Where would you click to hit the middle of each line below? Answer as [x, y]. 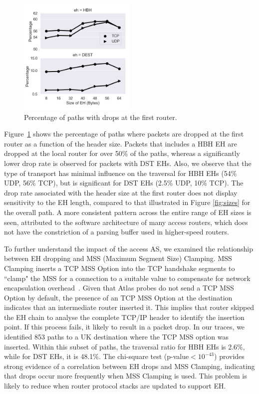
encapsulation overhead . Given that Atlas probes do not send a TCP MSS [119, 288]
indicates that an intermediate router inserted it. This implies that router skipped [129, 307]
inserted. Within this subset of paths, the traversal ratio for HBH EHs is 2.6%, [125, 346]
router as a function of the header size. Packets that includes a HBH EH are [121, 143]
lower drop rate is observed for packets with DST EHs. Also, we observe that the [128, 163]
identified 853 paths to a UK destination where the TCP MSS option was [117, 337]
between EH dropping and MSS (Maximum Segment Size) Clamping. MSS [118, 258]
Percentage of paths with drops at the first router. [101, 117]
